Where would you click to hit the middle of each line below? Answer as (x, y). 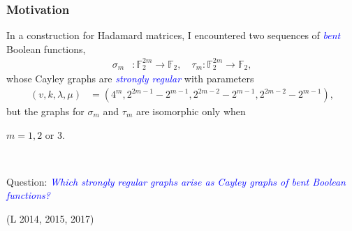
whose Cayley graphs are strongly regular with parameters (130, 79)
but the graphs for (45, 111)
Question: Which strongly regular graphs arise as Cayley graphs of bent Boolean (176, 181)
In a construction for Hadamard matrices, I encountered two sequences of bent (174, 35)
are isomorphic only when (191, 111)
